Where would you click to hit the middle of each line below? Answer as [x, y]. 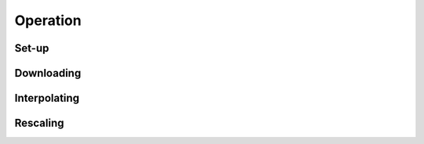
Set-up [32, 48]
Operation [48, 20]
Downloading [48, 73]
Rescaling [39, 123]
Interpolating [47, 98]
